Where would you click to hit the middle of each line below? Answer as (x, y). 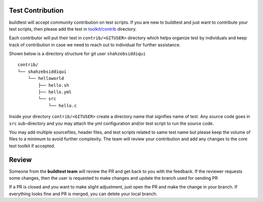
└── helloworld (46, 78)
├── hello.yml (55, 92)
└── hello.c (63, 105)
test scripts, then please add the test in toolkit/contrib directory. (73, 29)
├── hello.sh (54, 85)
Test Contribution (36, 10)
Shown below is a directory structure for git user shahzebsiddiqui (77, 54)
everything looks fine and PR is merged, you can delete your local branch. (83, 194)
